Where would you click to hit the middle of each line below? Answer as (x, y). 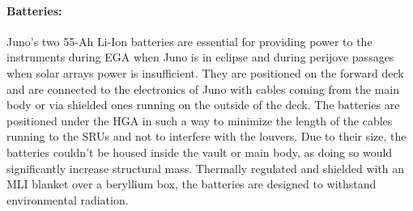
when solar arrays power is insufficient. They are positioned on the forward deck (205, 72)
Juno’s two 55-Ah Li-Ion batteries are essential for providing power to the (189, 41)
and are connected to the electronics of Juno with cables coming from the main (203, 89)
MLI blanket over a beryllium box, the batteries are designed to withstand (192, 184)
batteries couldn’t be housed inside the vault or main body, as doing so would (200, 152)
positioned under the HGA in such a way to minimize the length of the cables (200, 120)
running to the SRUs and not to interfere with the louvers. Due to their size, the (206, 136)
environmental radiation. (68, 199)
